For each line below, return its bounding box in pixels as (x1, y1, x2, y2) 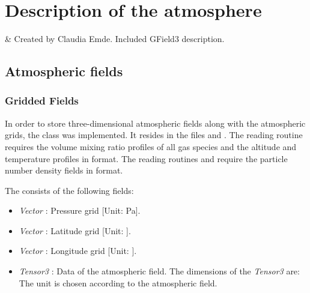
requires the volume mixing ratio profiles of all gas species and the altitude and (5, 140, 297, 153)
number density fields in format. (5, 164, 123, 177)
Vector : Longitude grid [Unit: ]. (19, 244, 137, 257)
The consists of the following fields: (5, 184, 134, 196)
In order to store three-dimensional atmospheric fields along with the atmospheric (5, 116, 306, 129)
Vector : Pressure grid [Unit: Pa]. (19, 204, 141, 217)
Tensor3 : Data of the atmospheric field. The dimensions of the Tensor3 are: (19, 265, 300, 277)
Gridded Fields (5, 93, 79, 108)
